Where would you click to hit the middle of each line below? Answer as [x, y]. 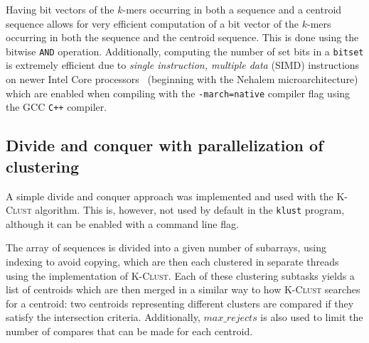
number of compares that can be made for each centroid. [129, 331]
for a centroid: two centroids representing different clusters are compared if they [180, 303]
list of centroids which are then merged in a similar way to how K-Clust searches [183, 289]
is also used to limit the [312, 317]
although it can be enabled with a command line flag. [122, 223]
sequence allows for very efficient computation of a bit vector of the [153, 23]
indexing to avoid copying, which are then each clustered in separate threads [172, 261]
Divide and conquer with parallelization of [165, 145]
